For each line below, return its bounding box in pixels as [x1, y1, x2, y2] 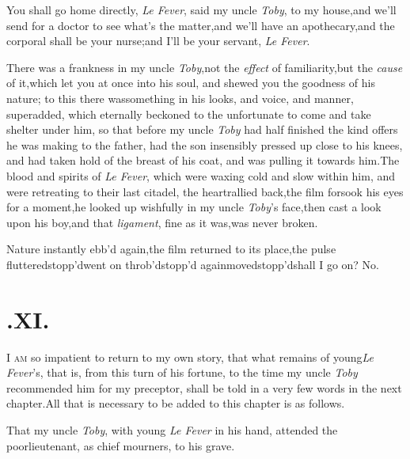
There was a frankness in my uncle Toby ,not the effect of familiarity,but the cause [6, 59, 403, 75]
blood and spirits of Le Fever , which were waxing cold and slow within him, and [6, 167, 396, 184]
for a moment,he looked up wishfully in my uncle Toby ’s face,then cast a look [6, 199, 382, 215]
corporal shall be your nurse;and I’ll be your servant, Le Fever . [6, 32, 310, 49]
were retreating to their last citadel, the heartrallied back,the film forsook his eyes [6, 183, 404, 199]
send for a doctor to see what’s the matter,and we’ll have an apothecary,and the [6, 17, 395, 33]
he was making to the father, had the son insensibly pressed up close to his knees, [6, 136, 403, 153]
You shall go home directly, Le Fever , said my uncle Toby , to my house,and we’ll [6, 2, 397, 17]
